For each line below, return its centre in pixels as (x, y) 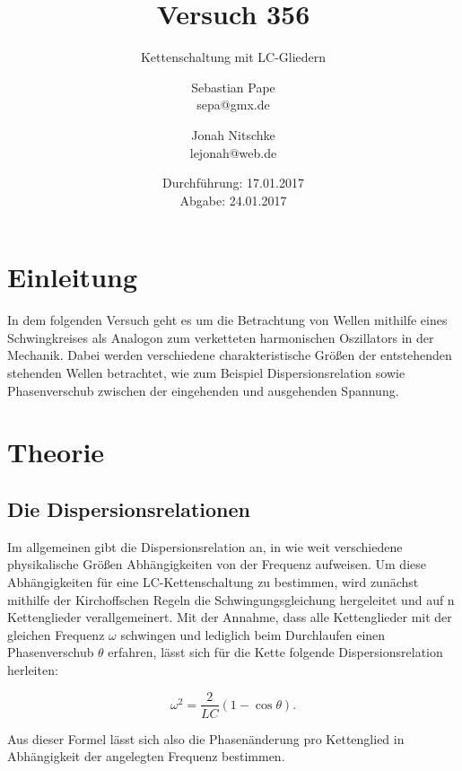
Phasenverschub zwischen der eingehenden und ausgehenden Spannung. (203, 390)
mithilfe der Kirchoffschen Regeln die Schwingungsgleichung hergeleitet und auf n (231, 599)
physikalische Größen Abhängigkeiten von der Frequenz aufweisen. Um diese (217, 564)
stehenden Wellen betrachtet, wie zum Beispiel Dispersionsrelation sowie (206, 372)
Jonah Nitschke (233, 134)
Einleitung (73, 277)
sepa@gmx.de (233, 105)
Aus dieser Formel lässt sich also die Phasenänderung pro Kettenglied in (206, 738)
